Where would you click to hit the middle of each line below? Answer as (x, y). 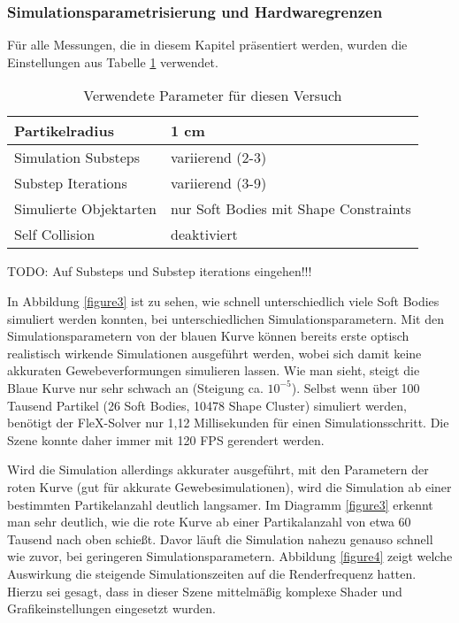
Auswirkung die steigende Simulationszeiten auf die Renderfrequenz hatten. (212, 573)
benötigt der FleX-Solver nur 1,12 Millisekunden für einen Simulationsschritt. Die (228, 423)
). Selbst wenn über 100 (356, 387)
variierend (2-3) (219, 158)
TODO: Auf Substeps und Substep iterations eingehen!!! (160, 271)
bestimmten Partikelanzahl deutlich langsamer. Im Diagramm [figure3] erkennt (220, 504)
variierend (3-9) (219, 183)
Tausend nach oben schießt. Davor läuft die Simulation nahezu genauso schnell (220, 538)
